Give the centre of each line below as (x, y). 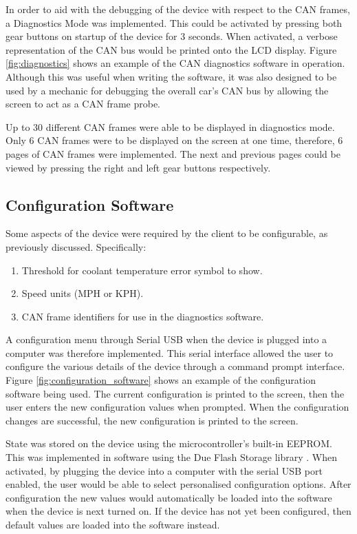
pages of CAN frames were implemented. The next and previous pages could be (173, 153)
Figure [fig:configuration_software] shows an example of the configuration (161, 380)
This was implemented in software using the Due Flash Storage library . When (171, 457)
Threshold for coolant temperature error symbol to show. (142, 270)
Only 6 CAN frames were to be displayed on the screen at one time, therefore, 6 (174, 140)
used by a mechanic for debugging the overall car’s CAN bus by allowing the (167, 90)
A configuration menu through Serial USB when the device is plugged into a (166, 339)
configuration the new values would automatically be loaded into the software (169, 497)
